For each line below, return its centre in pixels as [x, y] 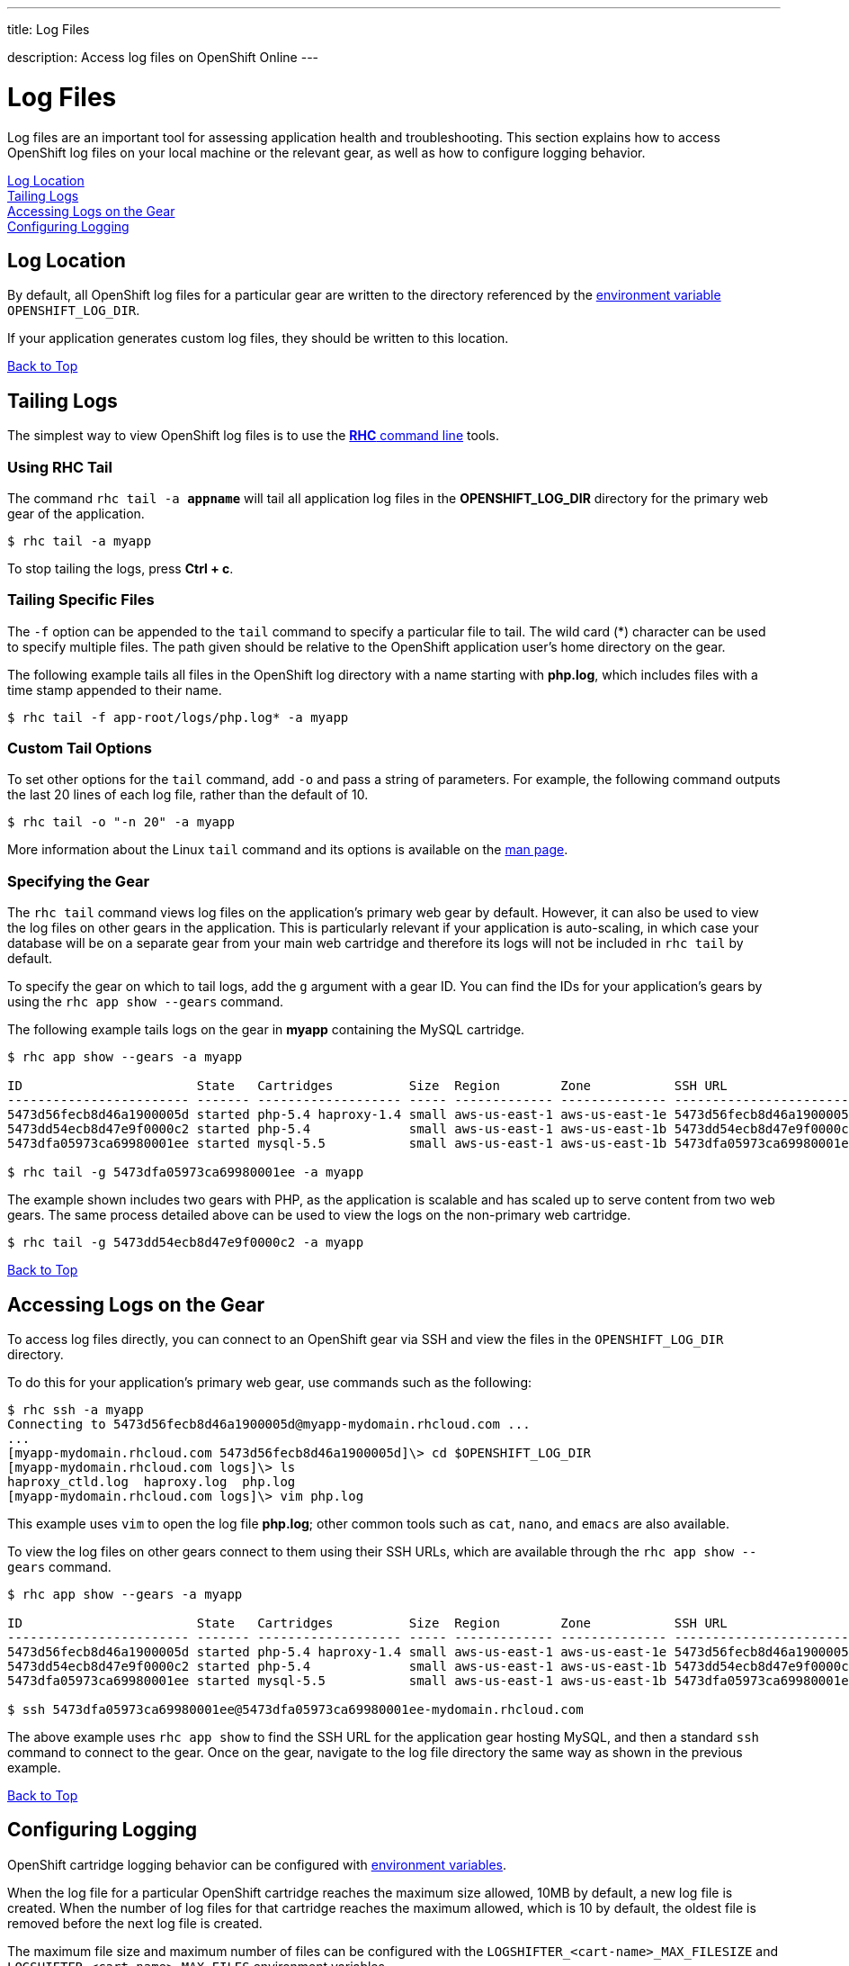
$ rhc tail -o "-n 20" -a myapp [121, 822]
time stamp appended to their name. [115, 690]
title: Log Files [49, 29]
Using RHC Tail [60, 467]
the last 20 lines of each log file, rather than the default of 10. [188, 795]
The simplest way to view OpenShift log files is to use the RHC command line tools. [254, 436]
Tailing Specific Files [81, 600]
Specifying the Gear [79, 881]
